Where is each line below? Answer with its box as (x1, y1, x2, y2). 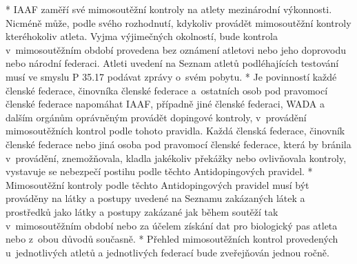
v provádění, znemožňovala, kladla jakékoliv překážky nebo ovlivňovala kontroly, (6, 150, 347, 165)
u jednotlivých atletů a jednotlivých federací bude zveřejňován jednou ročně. (6, 245, 329, 259)
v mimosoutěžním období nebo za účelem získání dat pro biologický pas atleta (6, 218, 338, 232)
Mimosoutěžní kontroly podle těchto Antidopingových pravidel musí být (6, 177, 309, 192)
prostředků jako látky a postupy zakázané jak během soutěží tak (6, 204, 278, 219)
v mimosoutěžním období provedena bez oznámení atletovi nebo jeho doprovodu (6, 42, 347, 57)
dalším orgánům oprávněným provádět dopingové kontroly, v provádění (6, 110, 307, 124)
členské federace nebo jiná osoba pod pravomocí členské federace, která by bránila (6, 136, 351, 151)
